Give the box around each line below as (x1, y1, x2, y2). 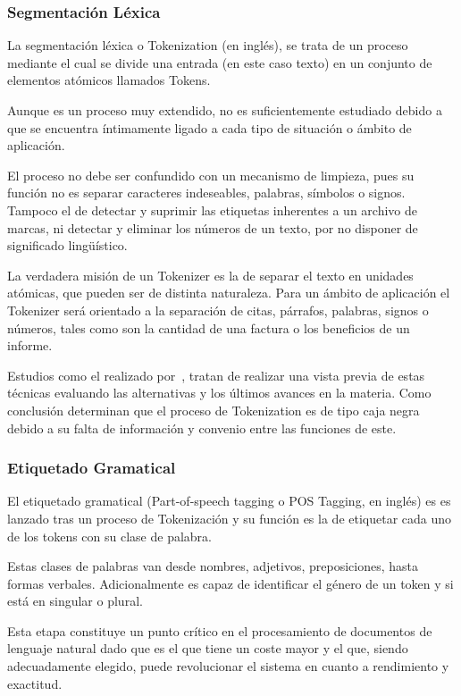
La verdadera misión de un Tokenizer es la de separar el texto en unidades (7, 265, 414, 284)
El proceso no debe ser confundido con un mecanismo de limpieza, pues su (7, 165, 415, 184)
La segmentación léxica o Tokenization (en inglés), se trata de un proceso (7, 36, 408, 55)
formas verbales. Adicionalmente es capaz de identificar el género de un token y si (7, 574, 454, 592)
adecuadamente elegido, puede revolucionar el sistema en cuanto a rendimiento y (7, 657, 449, 675)
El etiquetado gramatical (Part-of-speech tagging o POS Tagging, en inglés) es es (7, 491, 451, 510)
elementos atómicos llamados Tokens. (7, 71, 211, 89)
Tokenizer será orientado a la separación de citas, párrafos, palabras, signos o (7, 300, 429, 319)
